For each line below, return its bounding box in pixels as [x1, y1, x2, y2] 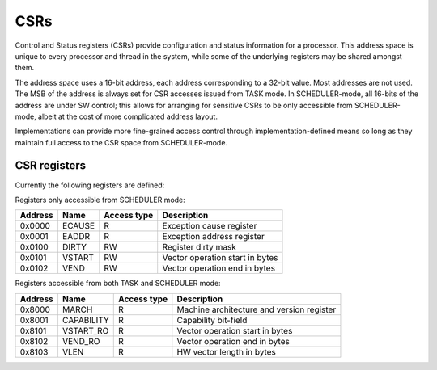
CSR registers [15, 158, 87, 173]
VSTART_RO [62, 325, 109, 336]
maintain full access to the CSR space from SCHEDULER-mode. [15, 137, 228, 147]
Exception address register [162, 231, 265, 242]
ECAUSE [62, 221, 95, 232]
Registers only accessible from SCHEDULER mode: [15, 195, 185, 204]
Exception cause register [162, 221, 257, 232]
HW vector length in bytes [176, 346, 277, 357]
